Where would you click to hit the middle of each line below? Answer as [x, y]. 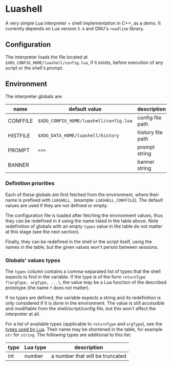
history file [150, 132]
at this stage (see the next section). [43, 231]
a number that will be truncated [89, 356]
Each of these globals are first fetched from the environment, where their [82, 195]
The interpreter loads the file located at [47, 57]
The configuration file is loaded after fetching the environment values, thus [84, 215]
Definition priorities [30, 183]
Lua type [35, 348]
